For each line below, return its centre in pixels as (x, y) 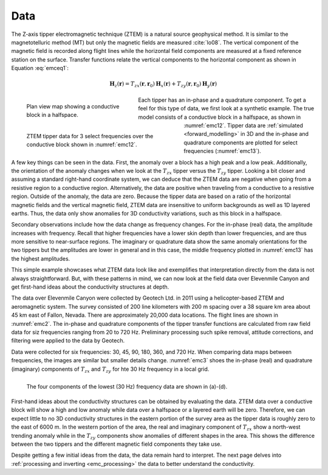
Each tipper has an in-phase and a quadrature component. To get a (222, 100)
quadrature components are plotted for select (241, 142)
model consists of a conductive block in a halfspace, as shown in (220, 117)
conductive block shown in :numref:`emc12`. (82, 145)
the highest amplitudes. (41, 258)
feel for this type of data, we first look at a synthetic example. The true (226, 108)
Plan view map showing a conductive (73, 106)
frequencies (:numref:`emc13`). (222, 151)
